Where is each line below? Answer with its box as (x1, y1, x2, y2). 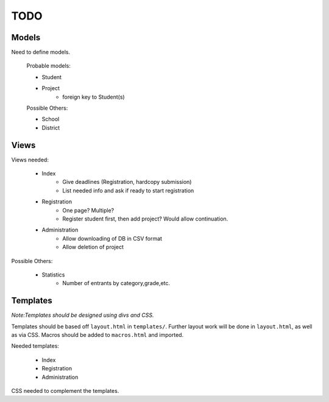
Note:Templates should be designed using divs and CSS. (11, 311, 155, 319)
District (41, 124, 60, 131)
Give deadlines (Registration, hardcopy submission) (62, 178, 192, 186)
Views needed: (11, 156, 49, 163)
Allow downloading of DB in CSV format (62, 234, 163, 242)
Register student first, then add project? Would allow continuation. (62, 215, 228, 222)
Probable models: (26, 62, 71, 69)
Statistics (41, 271, 65, 278)
